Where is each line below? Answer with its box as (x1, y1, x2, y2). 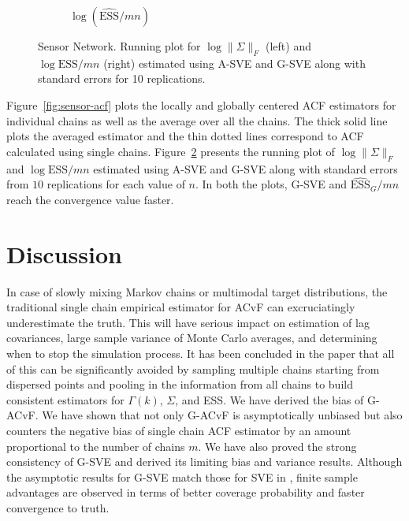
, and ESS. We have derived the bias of (175, 391, 364, 407)
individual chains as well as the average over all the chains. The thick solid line (6, 112, 388, 128)
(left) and (266, 38, 311, 54)
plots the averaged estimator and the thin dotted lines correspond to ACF (6, 128, 364, 144)
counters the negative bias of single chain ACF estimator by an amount (6, 422, 351, 439)
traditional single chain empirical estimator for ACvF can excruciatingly (6, 299, 355, 315)
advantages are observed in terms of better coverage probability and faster (6, 484, 365, 501)
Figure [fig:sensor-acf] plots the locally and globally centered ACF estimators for (6, 96, 396, 113)
